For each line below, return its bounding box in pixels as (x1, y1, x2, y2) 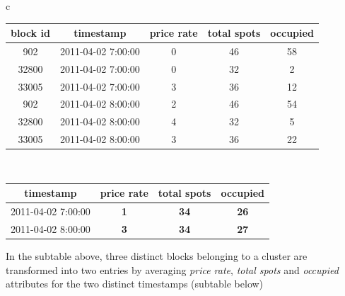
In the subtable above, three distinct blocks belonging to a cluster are (6, 249, 308, 263)
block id (11, 25, 50, 40)
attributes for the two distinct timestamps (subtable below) (6, 276, 264, 291)
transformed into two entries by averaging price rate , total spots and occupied (6, 262, 339, 277)
